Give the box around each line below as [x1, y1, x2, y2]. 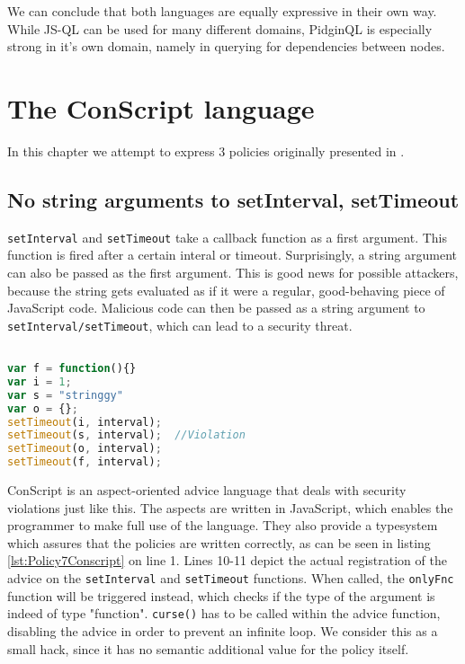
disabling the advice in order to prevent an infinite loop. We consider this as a [7, 621, 438, 640]
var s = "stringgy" [7, 388, 123, 402]
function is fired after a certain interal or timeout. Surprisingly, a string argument [7, 245, 457, 264]
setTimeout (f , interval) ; [7, 456, 162, 469]
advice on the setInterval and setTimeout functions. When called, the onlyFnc [7, 569, 454, 588]
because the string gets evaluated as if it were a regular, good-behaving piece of [7, 280, 445, 299]
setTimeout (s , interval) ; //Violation [7, 429, 246, 442]
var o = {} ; [7, 402, 78, 415]
